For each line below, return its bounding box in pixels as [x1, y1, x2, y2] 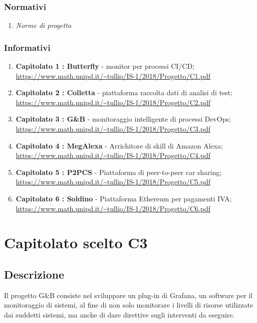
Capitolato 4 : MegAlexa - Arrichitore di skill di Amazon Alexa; [15, 140, 223, 151]
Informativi [4, 41, 50, 53]
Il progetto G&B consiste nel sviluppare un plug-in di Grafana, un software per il [4, 290, 253, 300]
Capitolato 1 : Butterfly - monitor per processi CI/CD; [15, 61, 195, 71]
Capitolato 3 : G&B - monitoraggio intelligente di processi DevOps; [15, 114, 231, 124]
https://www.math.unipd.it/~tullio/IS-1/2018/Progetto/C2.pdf [15, 97, 211, 107]
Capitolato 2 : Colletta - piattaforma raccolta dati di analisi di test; [15, 87, 233, 98]
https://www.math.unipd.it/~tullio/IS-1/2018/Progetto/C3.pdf [15, 124, 211, 134]
